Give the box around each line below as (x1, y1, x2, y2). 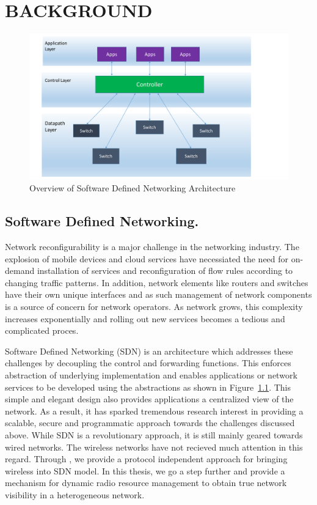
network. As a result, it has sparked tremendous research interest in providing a (5, 404, 304, 417)
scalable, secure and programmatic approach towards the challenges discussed (5, 416, 295, 429)
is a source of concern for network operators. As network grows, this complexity (5, 300, 303, 312)
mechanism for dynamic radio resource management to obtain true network (5, 476, 287, 489)
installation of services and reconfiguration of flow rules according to (37, 264, 293, 277)
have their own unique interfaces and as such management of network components (5, 288, 312, 301)
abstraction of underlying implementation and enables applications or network (5, 368, 297, 381)
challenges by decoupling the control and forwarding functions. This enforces (5, 356, 291, 369)
